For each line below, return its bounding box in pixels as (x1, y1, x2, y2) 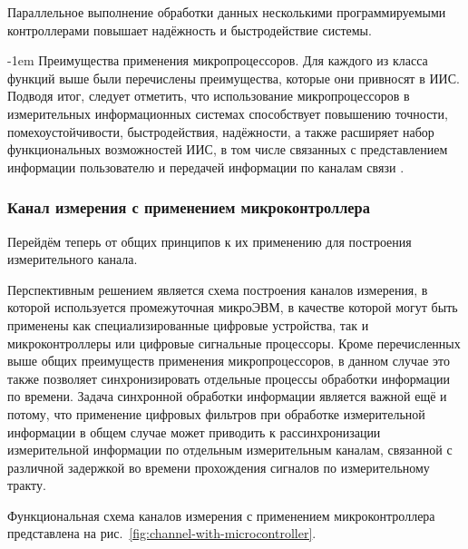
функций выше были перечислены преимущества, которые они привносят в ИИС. (7, 68, 460, 87)
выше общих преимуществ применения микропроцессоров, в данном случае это (7, 351, 450, 370)
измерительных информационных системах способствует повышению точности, (7, 103, 448, 123)
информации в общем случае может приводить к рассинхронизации (7, 422, 381, 441)
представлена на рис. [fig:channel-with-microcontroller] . (7, 524, 317, 543)
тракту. (7, 475, 46, 495)
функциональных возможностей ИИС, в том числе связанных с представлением (7, 140, 448, 159)
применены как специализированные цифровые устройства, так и (7, 315, 369, 334)
